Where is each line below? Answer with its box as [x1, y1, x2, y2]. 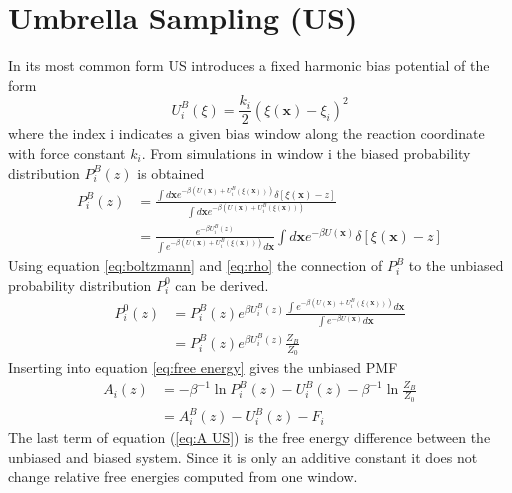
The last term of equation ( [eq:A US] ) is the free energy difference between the [8, 427, 491, 448]
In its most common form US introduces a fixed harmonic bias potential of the [8, 55, 490, 76]
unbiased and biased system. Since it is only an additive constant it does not [8, 446, 478, 467]
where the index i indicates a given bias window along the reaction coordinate [8, 123, 485, 144]
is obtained [137, 162, 205, 183]
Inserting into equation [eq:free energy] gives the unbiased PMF [8, 357, 398, 378]
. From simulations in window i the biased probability [141, 142, 471, 163]
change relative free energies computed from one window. [8, 466, 358, 487]
